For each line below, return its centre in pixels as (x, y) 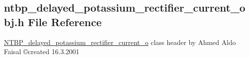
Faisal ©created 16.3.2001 (42, 51)
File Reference (65, 22)
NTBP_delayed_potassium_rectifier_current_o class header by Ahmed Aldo (120, 42)
